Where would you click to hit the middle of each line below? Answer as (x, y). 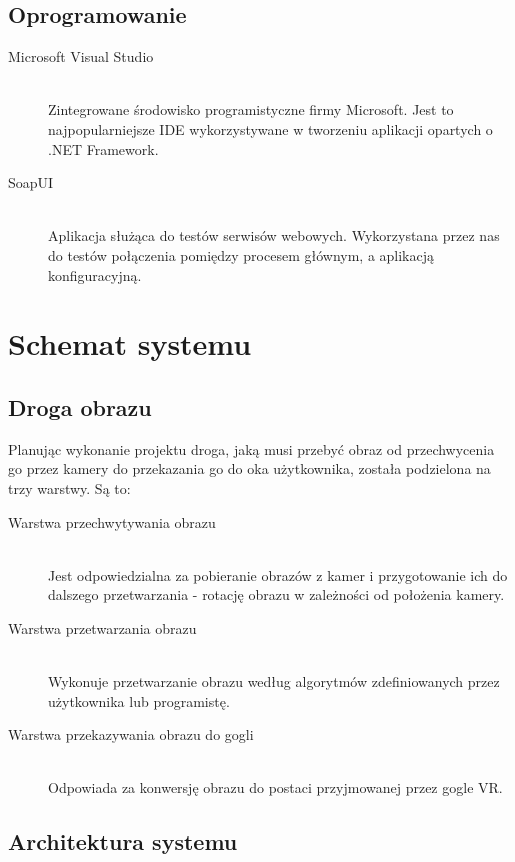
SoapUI (31, 182)
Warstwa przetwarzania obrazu (102, 627)
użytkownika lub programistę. (139, 700)
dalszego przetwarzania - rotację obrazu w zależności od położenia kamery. (276, 594)
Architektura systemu (123, 841)
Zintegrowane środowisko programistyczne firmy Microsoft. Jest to (251, 109)
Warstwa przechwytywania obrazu (112, 521)
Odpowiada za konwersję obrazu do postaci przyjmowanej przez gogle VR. (275, 787)
